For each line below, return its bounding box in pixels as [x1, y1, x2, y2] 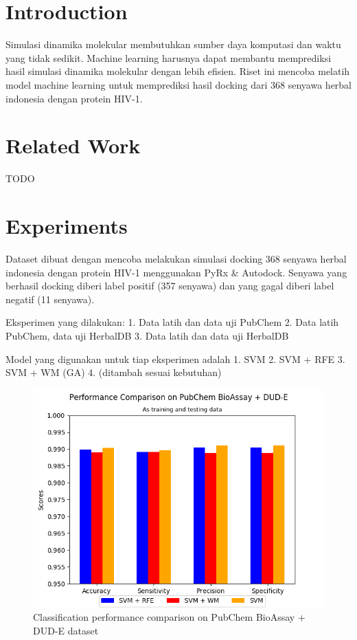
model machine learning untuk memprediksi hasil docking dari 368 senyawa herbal [5, 77, 352, 91]
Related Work [5, 131, 141, 159]
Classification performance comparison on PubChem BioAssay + [33, 610, 306, 624]
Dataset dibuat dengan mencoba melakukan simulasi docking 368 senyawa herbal [5, 251, 347, 265]
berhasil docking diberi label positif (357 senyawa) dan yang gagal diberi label [5, 278, 334, 293]
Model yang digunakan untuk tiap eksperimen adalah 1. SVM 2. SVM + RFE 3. [5, 351, 345, 366]
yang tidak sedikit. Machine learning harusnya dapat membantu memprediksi [5, 50, 332, 65]
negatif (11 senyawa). [5, 291, 95, 306]
